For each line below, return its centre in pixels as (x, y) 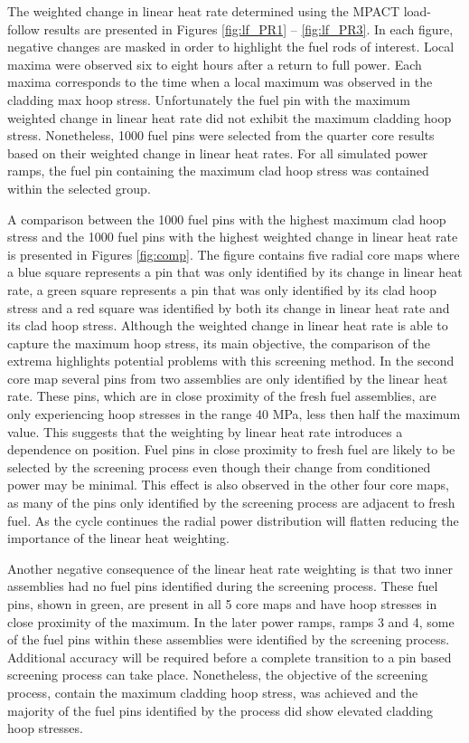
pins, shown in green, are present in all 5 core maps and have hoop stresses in (222, 604)
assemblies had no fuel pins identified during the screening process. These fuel (223, 586)
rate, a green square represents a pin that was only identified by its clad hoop (222, 289)
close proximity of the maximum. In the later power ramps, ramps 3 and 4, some (231, 621)
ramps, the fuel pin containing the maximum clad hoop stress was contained (218, 171)
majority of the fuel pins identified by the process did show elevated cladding (220, 710)
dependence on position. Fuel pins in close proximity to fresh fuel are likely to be (231, 449)
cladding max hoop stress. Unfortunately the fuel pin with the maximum (209, 99)
